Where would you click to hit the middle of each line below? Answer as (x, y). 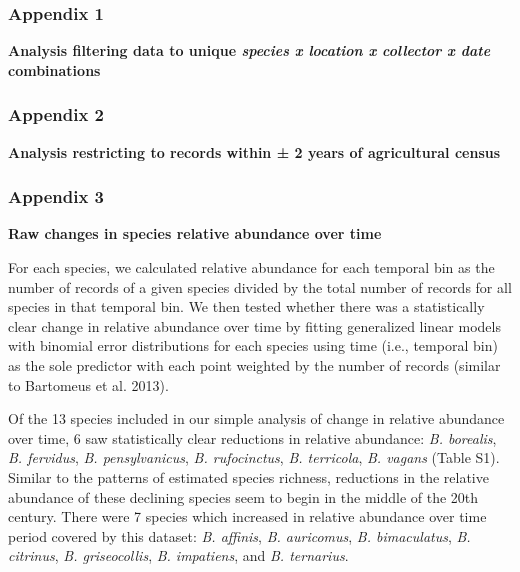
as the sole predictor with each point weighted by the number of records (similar (254, 365)
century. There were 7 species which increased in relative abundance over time (247, 516)
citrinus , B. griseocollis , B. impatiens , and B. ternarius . (178, 555)
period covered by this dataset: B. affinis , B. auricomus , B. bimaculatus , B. (239, 535)
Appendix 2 (56, 114)
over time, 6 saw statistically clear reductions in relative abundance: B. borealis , (252, 437)
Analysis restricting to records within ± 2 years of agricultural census (254, 151)
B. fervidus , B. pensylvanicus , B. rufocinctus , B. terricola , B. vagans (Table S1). (254, 457)
